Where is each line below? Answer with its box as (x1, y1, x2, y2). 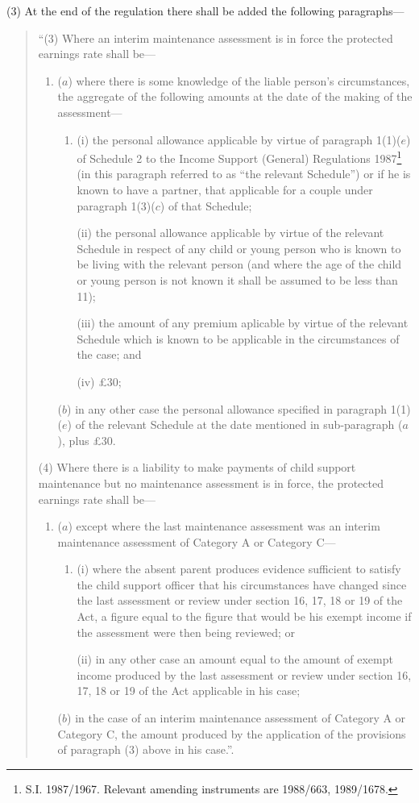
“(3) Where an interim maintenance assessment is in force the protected (38, 29, 393, 46)
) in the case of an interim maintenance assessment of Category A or (67, 709, 406, 726)
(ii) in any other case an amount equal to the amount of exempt (77, 651, 393, 668)
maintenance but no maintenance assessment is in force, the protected (38, 474, 384, 491)
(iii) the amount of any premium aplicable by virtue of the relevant (77, 314, 409, 331)
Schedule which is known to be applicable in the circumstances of (77, 330, 400, 347)
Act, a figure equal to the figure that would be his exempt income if (77, 608, 412, 625)
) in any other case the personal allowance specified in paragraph (67, 400, 388, 417)
